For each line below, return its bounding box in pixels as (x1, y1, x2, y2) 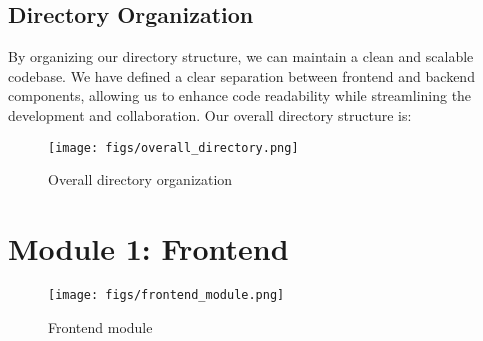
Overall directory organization (48, 169, 233, 190)
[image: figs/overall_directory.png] (48, 140, 299, 155)
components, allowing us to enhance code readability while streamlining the (8, 85, 472, 106)
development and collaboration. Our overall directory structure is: (8, 104, 412, 125)
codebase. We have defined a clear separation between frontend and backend (8, 65, 475, 86)
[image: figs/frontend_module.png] (48, 287, 285, 302)
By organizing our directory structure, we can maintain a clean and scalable (8, 46, 474, 67)
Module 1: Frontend (8, 228, 289, 269)
